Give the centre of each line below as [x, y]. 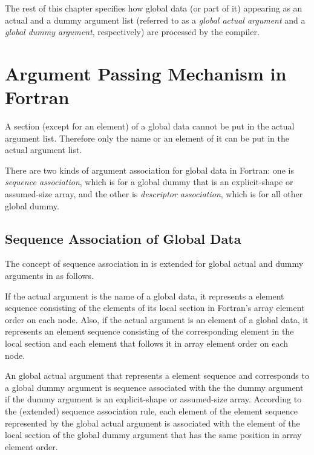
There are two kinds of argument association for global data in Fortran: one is [149, 170]
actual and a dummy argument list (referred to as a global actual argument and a [155, 20]
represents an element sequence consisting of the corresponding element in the [149, 331]
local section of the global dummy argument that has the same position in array [153, 435]
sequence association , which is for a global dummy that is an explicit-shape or [149, 182]
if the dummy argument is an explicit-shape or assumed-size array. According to [153, 399]
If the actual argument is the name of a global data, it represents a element [145, 296]
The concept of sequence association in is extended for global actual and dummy [154, 264]
